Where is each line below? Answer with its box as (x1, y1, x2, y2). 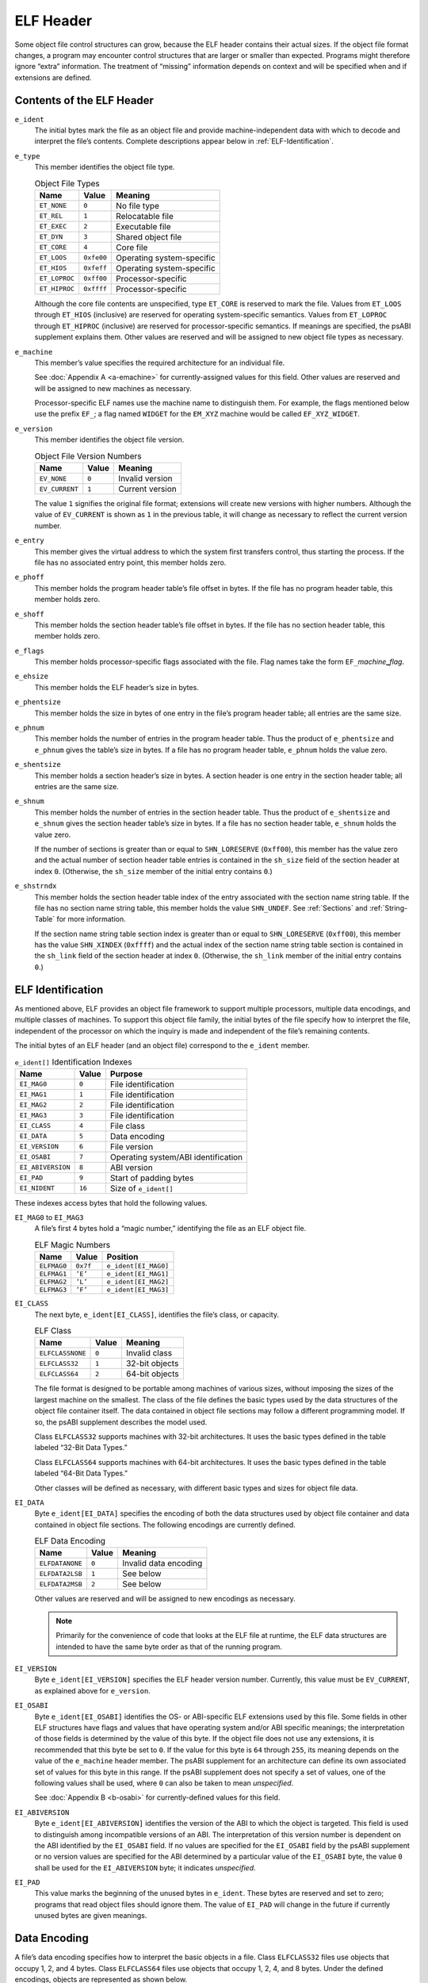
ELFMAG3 (39, 1286, 67, 1295)
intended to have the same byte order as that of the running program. (55, 1642, 283, 1651)
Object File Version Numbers (34, 451, 142, 462)
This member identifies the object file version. (34, 435, 185, 444)
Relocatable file (116, 210, 174, 221)
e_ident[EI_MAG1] (106, 1270, 170, 1279)
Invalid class (125, 1348, 173, 1359)
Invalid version (118, 473, 173, 484)
